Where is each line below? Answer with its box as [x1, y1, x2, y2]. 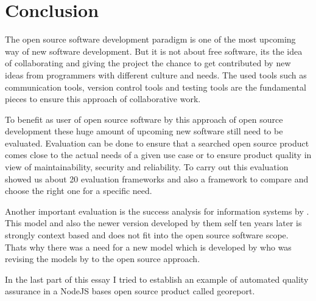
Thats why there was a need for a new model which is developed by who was [5, 240, 292, 253]
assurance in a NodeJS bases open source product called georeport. [5, 285, 255, 297]
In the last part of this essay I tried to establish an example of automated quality [5, 272, 309, 285]
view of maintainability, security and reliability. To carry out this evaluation [5, 161, 289, 173]
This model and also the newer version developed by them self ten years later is [5, 216, 302, 229]
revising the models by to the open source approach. [5, 252, 200, 265]
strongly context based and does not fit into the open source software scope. [5, 229, 289, 241]
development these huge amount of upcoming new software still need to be [5, 125, 283, 137]
